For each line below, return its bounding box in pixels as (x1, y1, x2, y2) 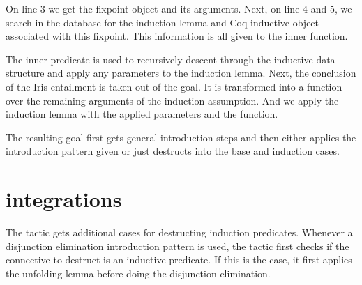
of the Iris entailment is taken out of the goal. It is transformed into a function (6, 79, 342, 93)
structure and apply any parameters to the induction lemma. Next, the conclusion (6, 66, 356, 80)
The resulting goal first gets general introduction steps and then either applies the (6, 130, 356, 144)
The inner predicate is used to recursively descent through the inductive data (6, 52, 335, 66)
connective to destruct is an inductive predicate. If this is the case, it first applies (6, 252, 352, 267)
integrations (6, 185, 122, 213)
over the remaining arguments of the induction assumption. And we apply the (6, 93, 339, 107)
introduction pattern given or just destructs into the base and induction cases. (6, 144, 340, 158)
